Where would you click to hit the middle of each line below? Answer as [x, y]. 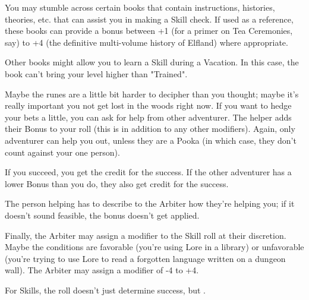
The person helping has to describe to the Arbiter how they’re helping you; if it [150, 203]
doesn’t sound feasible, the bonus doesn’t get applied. [102, 215]
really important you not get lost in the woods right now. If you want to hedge [148, 105]
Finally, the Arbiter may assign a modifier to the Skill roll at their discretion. [146, 235]
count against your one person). [62, 152]
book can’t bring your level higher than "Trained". [96, 73]
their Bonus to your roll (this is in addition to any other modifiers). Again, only [150, 129]
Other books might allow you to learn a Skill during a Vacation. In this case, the [152, 62]
